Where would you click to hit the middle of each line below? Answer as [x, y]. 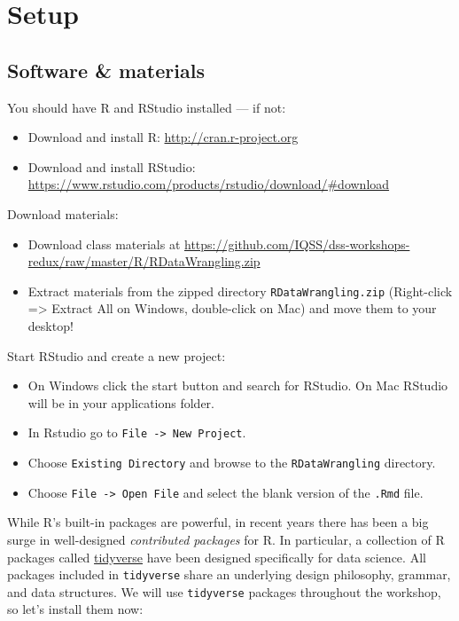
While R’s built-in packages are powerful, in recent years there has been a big [218, 522]
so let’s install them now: [75, 609]
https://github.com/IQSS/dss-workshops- [297, 244]
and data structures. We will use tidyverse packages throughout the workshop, [224, 591]
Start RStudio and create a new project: [117, 355]
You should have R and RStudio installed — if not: [147, 107]
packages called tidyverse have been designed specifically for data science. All [217, 557]
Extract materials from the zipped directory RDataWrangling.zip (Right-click [240, 291]
